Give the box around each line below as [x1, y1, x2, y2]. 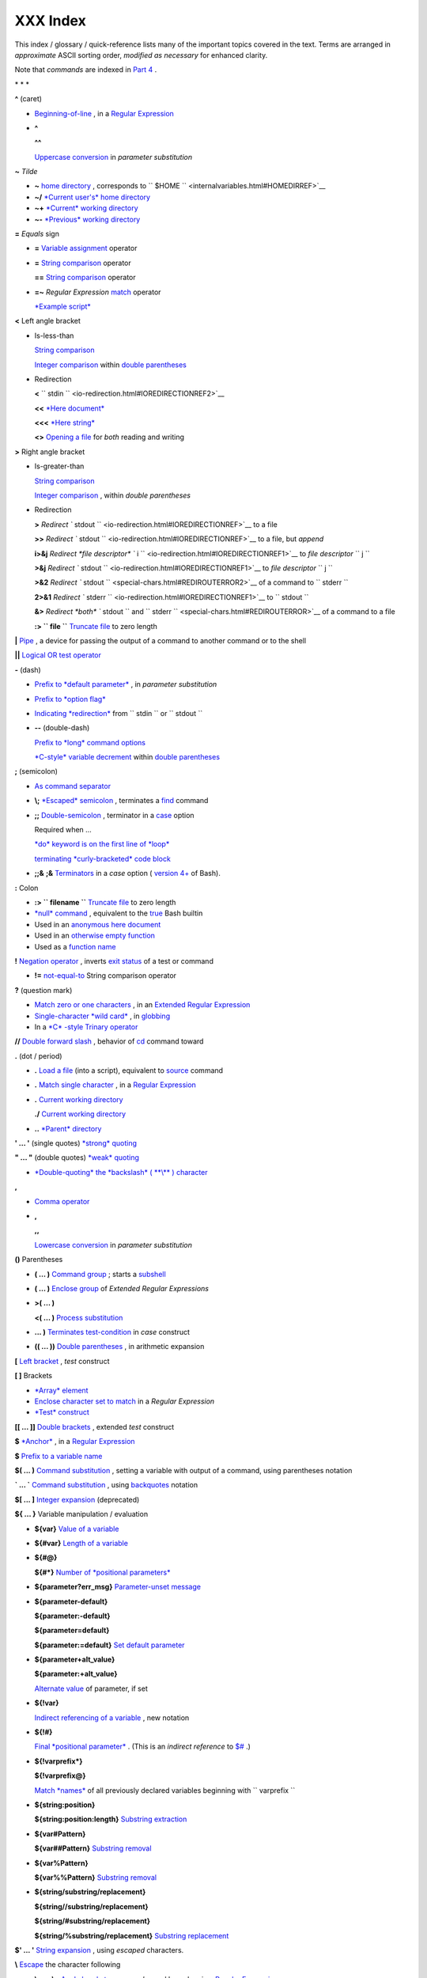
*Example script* [34, 301, 91, 311]
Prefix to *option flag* [34, 694, 106, 703]
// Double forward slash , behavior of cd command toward [14, 1036, 204, 1046]
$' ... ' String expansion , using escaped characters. [14, 1945, 184, 1954]
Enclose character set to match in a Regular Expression [34, 1396, 215, 1406]
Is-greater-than [34, 461, 85, 471]
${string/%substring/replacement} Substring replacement [34, 1931, 229, 1940]
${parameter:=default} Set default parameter [34, 1640, 185, 1650]
